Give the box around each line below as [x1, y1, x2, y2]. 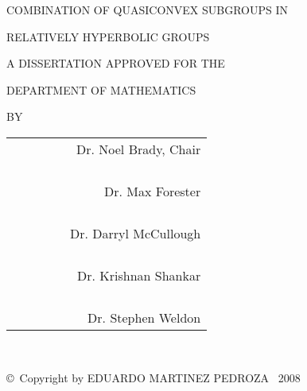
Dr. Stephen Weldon [87, 308, 201, 327]
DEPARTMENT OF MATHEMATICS [6, 81, 196, 98]
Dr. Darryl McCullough [70, 223, 201, 242]
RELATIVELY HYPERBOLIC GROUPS [6, 28, 210, 45]
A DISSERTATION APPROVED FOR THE [6, 55, 225, 72]
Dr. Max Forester [104, 181, 201, 200]
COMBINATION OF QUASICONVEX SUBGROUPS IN [6, 2, 289, 17]
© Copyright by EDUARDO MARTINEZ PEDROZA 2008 [6, 369, 301, 385]
